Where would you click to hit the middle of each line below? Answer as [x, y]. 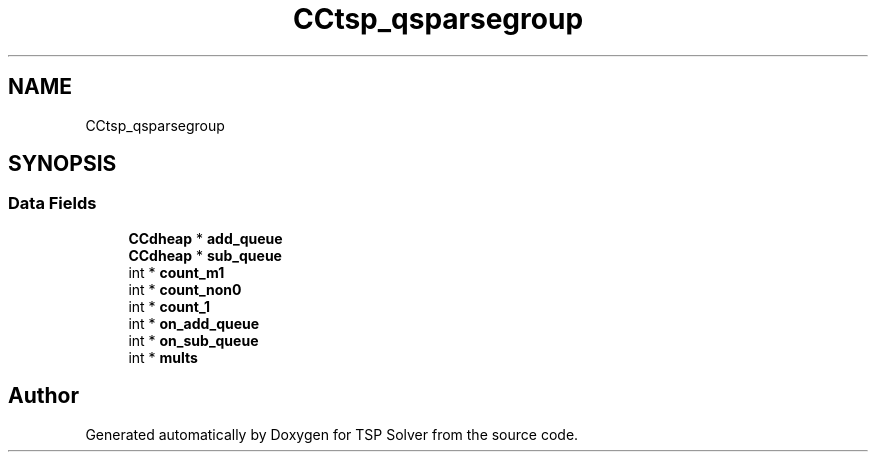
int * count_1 [169, 306]
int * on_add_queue [194, 323]
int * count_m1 [176, 272]
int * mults [163, 357]
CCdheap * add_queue [205, 238]
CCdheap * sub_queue [205, 255]
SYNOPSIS [62, 164]
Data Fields [52, 203]
